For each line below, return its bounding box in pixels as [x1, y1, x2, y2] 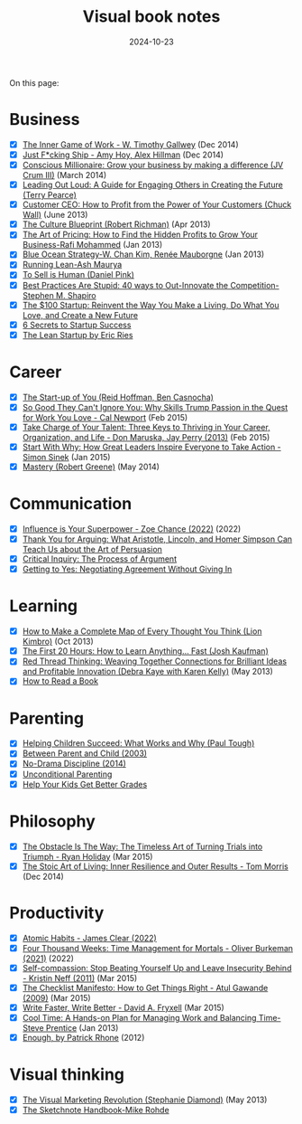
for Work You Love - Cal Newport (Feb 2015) [22, 411, 188, 422]
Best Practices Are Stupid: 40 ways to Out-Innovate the [22, 279, 228, 290]
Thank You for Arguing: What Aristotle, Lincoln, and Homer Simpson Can [22, 534, 293, 544]
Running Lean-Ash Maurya [22, 260, 123, 270]
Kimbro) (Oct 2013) [22, 636, 95, 647]
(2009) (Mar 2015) [22, 992, 92, 1003]
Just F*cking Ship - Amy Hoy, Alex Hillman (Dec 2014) [22, 149, 224, 160]
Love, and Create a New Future [22, 309, 138, 320]
